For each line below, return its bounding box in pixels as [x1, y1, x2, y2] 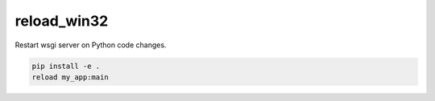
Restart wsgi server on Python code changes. [14, 40, 167, 50]
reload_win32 [14, 12, 109, 30]
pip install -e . [31, 61, 101, 71]
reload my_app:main [31, 72, 109, 82]
